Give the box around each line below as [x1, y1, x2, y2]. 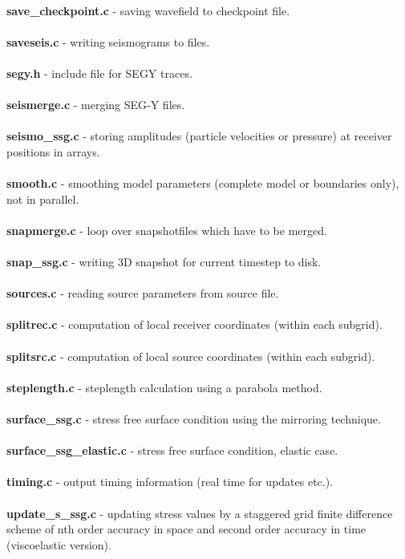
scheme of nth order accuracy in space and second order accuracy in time [6, 521, 367, 537]
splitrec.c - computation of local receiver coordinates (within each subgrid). [6, 316, 383, 333]
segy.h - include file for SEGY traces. [6, 64, 192, 81]
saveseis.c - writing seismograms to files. [6, 33, 210, 50]
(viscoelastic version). [6, 536, 111, 553]
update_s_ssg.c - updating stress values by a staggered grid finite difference [6, 504, 393, 521]
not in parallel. [6, 190, 79, 207]
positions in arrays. [6, 143, 100, 160]
